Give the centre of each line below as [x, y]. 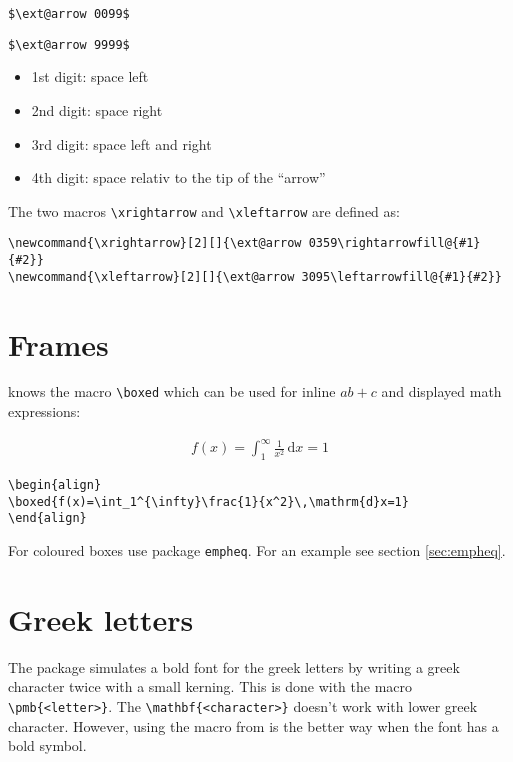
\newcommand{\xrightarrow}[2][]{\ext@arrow [155, 243]
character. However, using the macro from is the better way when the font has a [253, 725]
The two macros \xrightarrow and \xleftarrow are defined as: [204, 210]
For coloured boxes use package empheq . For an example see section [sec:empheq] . [257, 549]
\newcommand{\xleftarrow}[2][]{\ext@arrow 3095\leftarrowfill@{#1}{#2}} [255, 276]
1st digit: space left [90, 76]
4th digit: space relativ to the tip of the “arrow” [178, 177]
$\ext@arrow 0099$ [69, 14]
